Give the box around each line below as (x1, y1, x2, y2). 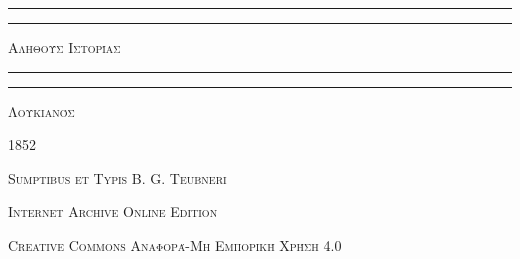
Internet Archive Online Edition (8, 201, 218, 222)
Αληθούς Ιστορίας (8, 37, 121, 57)
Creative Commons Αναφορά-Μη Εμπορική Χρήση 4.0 (8, 234, 342, 255)
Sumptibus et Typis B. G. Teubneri (8, 167, 227, 188)
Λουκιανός (8, 100, 75, 121)
